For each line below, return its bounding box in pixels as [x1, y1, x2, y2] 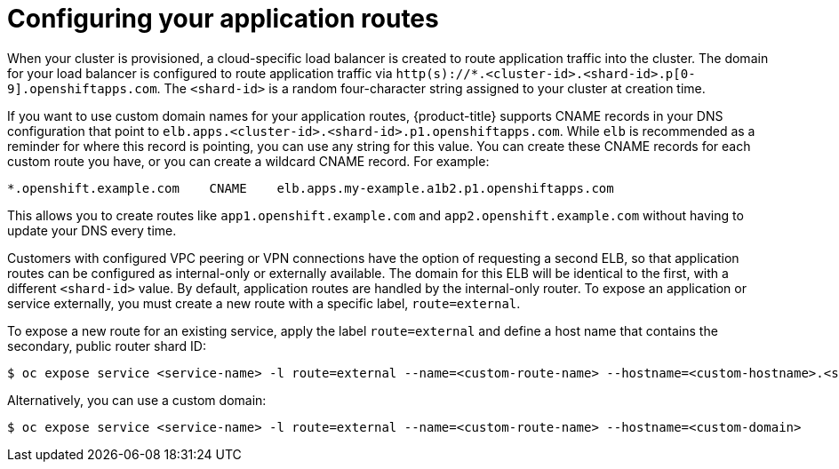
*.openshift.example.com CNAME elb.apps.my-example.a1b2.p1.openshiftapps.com [7, 180, 614, 195]
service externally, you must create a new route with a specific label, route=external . [7, 295, 521, 311]
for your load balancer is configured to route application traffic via [7, 65, 393, 81]
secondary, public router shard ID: [7, 338, 206, 354]
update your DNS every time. [7, 222, 177, 238]
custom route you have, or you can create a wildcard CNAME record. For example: [7, 153, 490, 169]
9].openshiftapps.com [7, 81, 157, 96]
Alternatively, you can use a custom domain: [7, 392, 267, 408]
